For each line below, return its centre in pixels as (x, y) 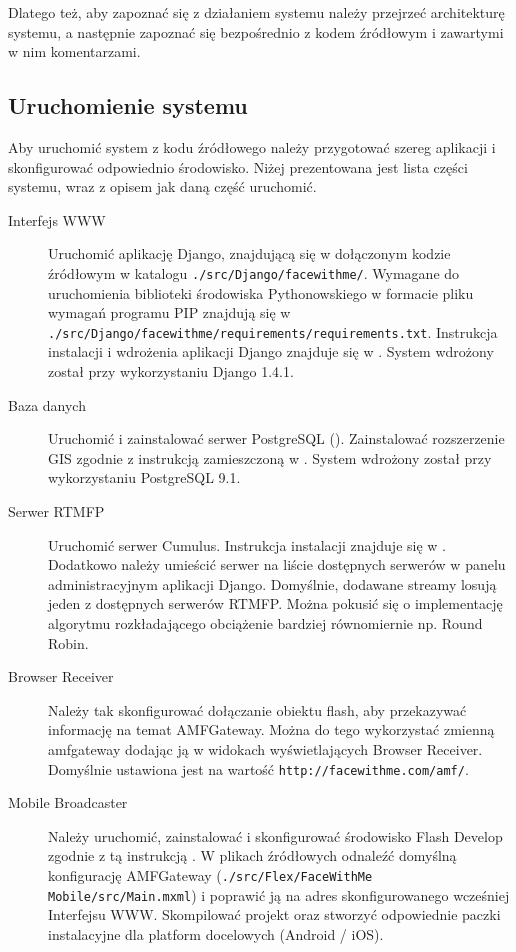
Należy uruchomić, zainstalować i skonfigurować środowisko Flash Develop (275, 835)
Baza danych (47, 404)
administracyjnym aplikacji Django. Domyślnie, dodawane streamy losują (272, 583)
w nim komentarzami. (74, 51)
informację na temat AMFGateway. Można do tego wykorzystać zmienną (271, 729)
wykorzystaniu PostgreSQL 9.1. (144, 477)
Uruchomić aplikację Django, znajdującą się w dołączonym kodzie (249, 253)
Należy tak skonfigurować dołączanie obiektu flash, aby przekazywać (257, 709)
